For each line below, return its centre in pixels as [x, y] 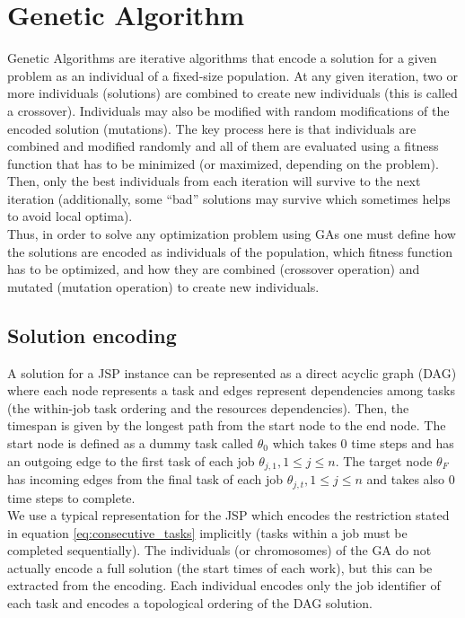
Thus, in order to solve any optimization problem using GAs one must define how [232, 234]
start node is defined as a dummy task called [131, 443]
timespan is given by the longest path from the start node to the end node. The [227, 425]
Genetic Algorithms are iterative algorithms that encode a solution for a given [222, 58]
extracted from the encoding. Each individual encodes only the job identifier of [224, 585]
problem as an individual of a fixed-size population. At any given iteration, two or [232, 75]
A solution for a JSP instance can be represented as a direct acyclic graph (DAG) [232, 372]
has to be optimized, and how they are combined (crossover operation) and [214, 269]
